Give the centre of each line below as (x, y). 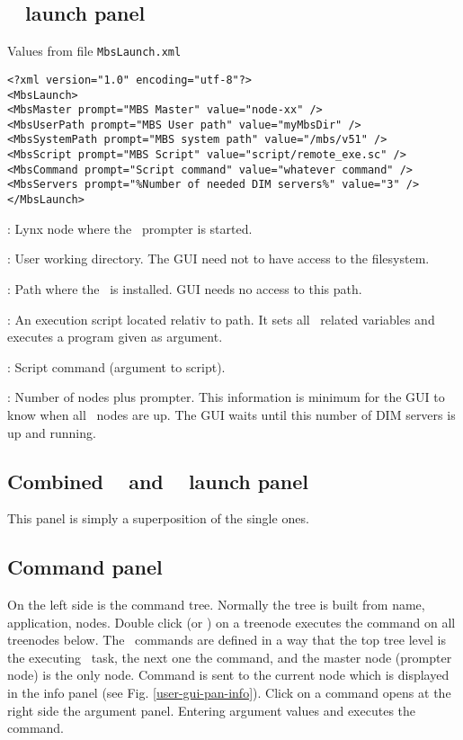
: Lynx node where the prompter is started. (130, 228)
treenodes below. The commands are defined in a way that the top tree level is (227, 640)
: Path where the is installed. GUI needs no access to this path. (185, 288)
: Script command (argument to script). (116, 366)
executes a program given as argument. (115, 337)
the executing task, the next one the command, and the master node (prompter (230, 657)
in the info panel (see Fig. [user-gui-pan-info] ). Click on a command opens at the (229, 693)
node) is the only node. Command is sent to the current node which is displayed (228, 675)
